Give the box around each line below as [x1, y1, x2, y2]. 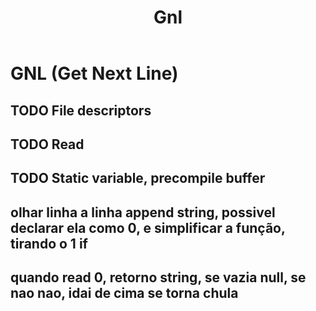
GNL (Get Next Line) [10, 62, 179, 85]
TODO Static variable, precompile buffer [10, 170, 266, 187]
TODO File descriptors [10, 102, 152, 119]
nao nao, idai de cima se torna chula [10, 285, 239, 302]
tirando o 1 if [10, 235, 88, 252]
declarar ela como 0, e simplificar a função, [10, 219, 286, 236]
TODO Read [10, 136, 85, 153]
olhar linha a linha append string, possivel [10, 204, 276, 221]
